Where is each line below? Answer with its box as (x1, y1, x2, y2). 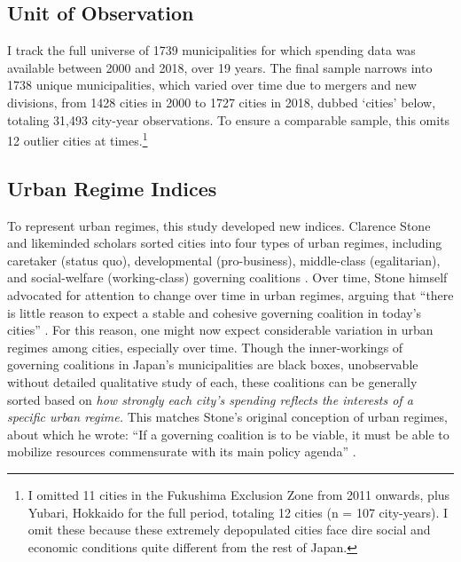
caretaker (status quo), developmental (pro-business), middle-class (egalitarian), (7, 250, 441, 269)
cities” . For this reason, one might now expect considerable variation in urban (7, 321, 434, 339)
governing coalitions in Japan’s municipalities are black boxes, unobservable (7, 355, 418, 374)
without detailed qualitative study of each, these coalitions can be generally (7, 372, 418, 391)
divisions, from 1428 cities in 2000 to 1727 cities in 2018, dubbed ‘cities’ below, (7, 92, 436, 111)
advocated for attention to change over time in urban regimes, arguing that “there (7, 286, 454, 304)
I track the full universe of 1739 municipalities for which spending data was (7, 41, 416, 59)
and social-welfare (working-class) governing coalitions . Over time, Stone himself (7, 268, 448, 287)
